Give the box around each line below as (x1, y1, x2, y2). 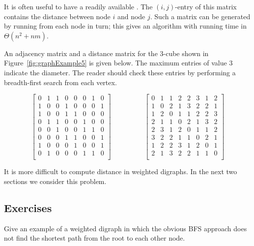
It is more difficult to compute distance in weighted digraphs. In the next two (4, 166, 237, 177)
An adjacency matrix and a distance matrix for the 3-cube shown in (4, 48, 209, 58)
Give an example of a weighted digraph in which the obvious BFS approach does (4, 223, 247, 233)
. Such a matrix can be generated (150, 11, 251, 21)
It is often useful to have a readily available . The (4, 1, 153, 11)
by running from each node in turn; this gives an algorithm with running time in (4, 21, 247, 31)
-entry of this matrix (175, 1, 237, 11)
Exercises (4, 200, 52, 215)
